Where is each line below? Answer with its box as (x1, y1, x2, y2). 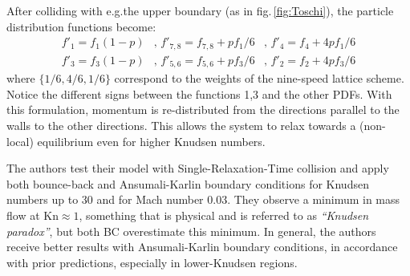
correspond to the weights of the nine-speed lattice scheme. (114, 70, 404, 87)
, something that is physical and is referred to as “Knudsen (79, 206, 369, 223)
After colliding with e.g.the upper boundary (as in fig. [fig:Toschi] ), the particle (6, 2, 394, 18)
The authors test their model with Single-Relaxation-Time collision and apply (6, 160, 389, 177)
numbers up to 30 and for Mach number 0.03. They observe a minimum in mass (6, 191, 400, 208)
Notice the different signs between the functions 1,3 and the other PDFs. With (6, 85, 392, 102)
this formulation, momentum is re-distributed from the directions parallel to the (6, 101, 400, 118)
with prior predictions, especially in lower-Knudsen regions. (6, 254, 298, 270)
